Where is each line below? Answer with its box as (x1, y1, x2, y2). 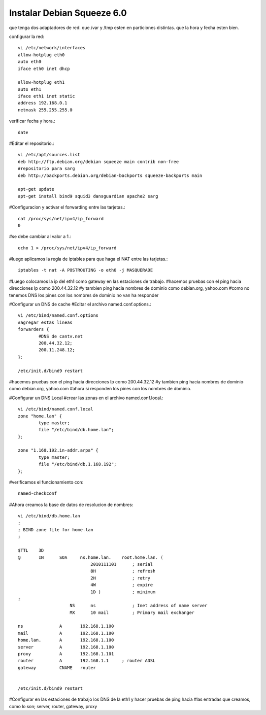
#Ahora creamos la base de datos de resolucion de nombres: (9, 502, 133, 508)
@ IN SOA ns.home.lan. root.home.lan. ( (18, 554, 164, 560)
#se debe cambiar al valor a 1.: (9, 234, 71, 239)
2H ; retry (90, 575, 150, 581)
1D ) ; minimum (90, 589, 156, 595)
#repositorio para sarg (18, 166, 75, 171)
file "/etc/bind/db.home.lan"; (38, 427, 114, 433)
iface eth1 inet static (18, 94, 75, 99)
